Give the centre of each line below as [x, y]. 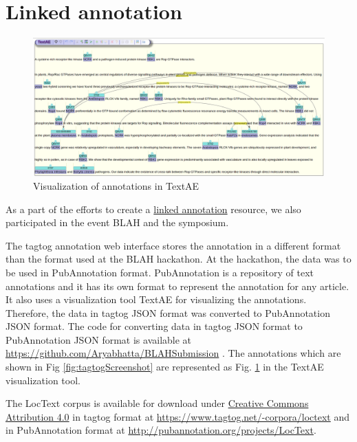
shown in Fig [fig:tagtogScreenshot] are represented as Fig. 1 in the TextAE [165, 367]
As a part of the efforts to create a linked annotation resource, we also [153, 209]
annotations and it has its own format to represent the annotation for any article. [177, 286]
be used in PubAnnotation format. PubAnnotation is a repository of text [160, 272]
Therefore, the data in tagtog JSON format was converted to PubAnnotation [168, 312]
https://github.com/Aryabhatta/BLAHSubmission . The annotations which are [173, 353]
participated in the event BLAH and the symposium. [117, 222]
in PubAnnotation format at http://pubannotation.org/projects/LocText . [161, 430]
